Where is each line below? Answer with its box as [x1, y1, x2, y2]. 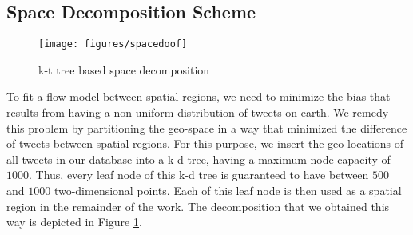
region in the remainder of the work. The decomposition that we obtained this [6, 197, 390, 214]
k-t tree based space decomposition [38, 61, 210, 78]
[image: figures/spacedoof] [38, 38, 188, 50]
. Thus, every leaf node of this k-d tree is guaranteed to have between [29, 166, 369, 183]
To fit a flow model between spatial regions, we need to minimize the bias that [6, 88, 391, 105]
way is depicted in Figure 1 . [6, 213, 142, 230]
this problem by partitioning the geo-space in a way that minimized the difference [6, 119, 407, 136]
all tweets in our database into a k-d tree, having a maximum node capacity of [6, 150, 391, 167]
